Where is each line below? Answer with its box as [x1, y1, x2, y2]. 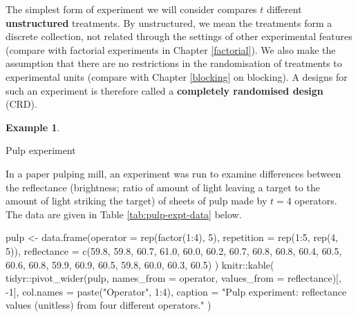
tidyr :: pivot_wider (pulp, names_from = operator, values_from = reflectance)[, [6, 271, 341, 285]
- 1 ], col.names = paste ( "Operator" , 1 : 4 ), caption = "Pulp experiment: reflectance [6, 284, 347, 298]
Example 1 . [6, 119, 60, 134]
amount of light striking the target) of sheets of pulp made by [6, 193, 267, 208]
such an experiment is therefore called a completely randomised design [6, 83, 323, 97]
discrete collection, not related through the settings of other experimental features [6, 29, 352, 44]
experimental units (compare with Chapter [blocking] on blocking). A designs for [6, 69, 348, 84]
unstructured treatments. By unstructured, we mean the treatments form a [6, 15, 332, 30]
